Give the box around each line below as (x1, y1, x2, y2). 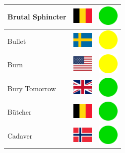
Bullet (7, 35, 26, 46)
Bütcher (7, 107, 32, 117)
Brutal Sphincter (7, 11, 66, 21)
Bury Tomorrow (7, 83, 56, 93)
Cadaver (7, 131, 33, 141)
